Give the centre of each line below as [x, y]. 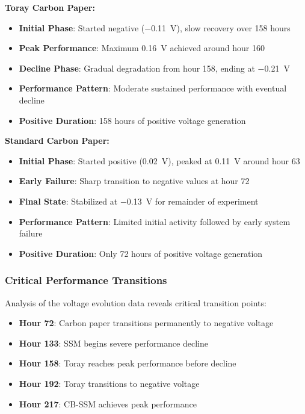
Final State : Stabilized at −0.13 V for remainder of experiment [139, 201]
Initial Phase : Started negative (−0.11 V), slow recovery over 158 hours [155, 27]
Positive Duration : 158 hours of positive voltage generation [132, 120]
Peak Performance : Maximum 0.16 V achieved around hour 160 [142, 48]
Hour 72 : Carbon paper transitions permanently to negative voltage [146, 323]
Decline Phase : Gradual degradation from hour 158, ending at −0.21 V [154, 68]
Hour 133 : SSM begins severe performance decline [113, 343]
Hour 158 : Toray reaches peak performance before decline [128, 363]
